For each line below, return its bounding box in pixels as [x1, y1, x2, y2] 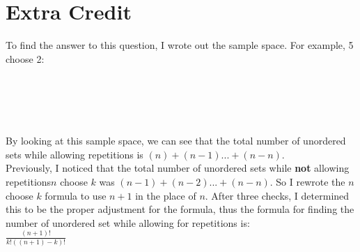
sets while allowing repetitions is [6, 147, 143, 161]
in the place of [135, 188, 196, 202]
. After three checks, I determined [205, 188, 350, 202]
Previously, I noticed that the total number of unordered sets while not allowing [6, 161, 350, 175]
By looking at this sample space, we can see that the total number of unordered [6, 133, 346, 148]
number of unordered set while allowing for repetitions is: [6, 215, 250, 230]
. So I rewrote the [269, 175, 345, 189]
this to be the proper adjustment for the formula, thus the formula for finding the [6, 202, 354, 216]
